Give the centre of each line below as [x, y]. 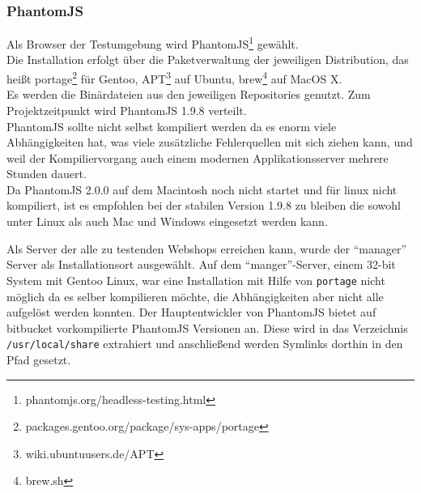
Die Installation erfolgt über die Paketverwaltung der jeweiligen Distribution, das [208, 59]
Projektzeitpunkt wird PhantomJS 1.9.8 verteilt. [127, 110]
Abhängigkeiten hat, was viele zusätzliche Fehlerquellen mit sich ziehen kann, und [210, 142]
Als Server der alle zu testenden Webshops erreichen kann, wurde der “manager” [207, 248]
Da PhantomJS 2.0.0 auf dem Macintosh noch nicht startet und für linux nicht [202, 189]
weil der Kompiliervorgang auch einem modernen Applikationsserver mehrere [198, 157]
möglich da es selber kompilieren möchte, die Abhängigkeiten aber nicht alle [195, 296]
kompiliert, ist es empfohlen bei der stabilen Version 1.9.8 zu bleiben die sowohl [204, 205]
